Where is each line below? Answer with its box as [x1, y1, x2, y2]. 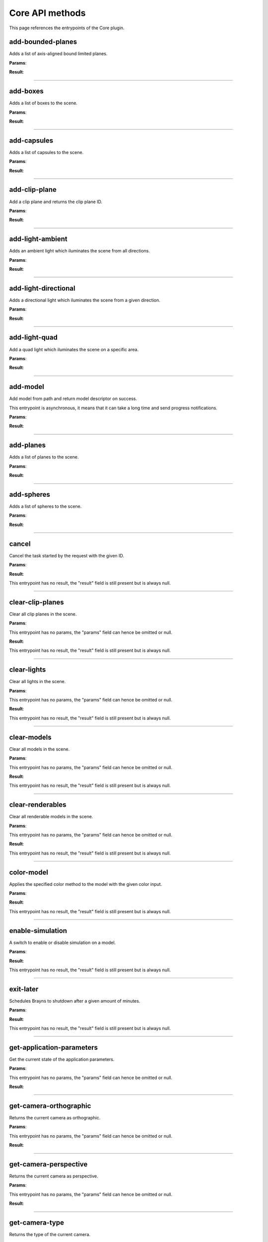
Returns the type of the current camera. [9, 1232, 91, 1238]
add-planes [9, 441, 46, 450]
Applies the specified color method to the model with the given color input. [9, 881, 162, 887]
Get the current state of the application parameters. [9, 1056, 115, 1062]
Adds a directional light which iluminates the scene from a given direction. [9, 297, 161, 303]
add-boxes [9, 87, 44, 95]
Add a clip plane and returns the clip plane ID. [9, 199, 103, 205]
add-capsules [9, 136, 54, 145]
